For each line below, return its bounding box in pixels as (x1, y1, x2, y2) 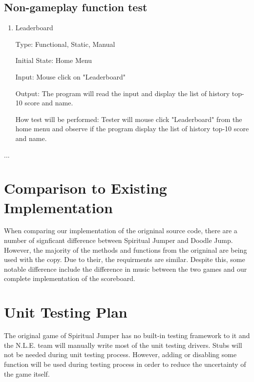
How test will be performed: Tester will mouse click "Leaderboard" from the (15, 114, 242, 124)
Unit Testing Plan (4, 302, 127, 322)
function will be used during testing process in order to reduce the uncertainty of (4, 359, 246, 369)
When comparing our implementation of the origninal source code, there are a (4, 225, 237, 236)
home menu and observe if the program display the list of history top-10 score (15, 123, 249, 134)
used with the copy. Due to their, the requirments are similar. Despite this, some (4, 254, 245, 264)
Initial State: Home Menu (15, 55, 92, 65)
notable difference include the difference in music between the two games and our (4, 263, 247, 274)
